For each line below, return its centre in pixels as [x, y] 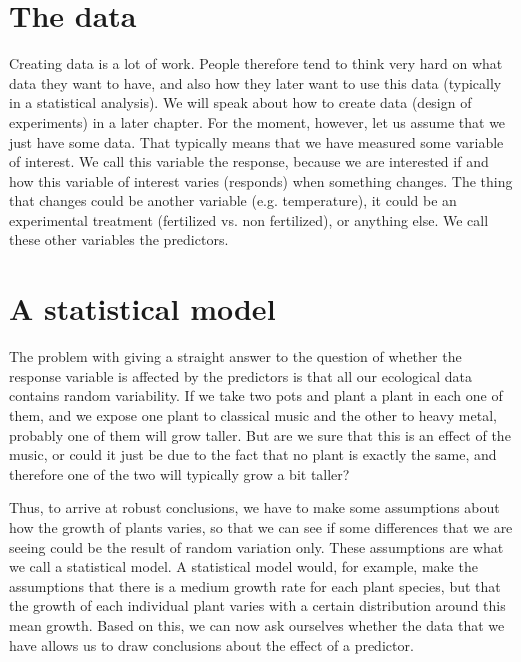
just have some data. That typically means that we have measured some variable [256, 141]
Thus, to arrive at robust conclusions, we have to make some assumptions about [254, 507]
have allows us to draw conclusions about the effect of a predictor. [211, 644]
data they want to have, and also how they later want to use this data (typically [255, 82]
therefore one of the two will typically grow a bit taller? [179, 473]
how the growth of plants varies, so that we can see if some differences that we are [261, 526]
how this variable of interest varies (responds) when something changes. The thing [261, 180]
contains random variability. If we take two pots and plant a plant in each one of [256, 395]
